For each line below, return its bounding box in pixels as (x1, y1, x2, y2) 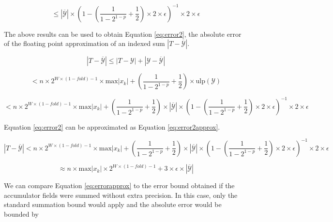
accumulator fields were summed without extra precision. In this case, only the (4, 190, 238, 200)
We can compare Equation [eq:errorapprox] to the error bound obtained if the (4, 180, 235, 191)
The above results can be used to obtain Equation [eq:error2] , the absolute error (4, 29, 242, 39)
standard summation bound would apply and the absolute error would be (4, 199, 222, 209)
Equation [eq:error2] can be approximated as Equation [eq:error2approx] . (4, 121, 220, 132)
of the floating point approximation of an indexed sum (4, 38, 165, 48)
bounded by (4, 208, 39, 219)
